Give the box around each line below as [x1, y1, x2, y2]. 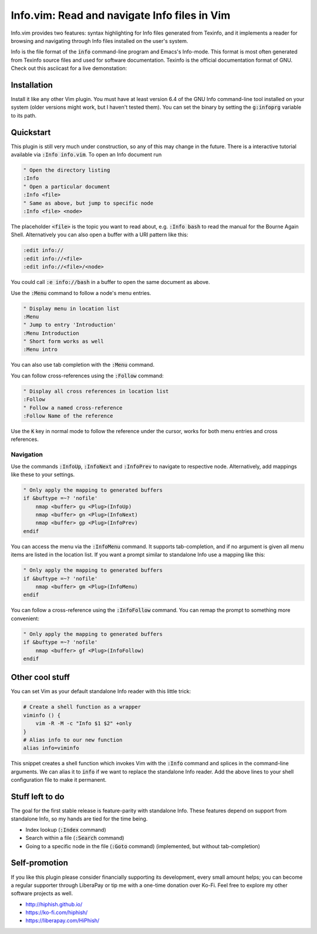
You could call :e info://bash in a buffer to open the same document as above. [11, 279, 210, 286]
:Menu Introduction [23, 330, 79, 336]
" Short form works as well [23, 338, 104, 345]
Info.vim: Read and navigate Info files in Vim [11, 9, 231, 22]
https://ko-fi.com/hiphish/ [25, 909, 88, 916]
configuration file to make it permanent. [11, 776, 107, 784]
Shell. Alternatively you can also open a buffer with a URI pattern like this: [11, 231, 188, 238]
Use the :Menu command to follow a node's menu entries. [11, 289, 151, 296]
